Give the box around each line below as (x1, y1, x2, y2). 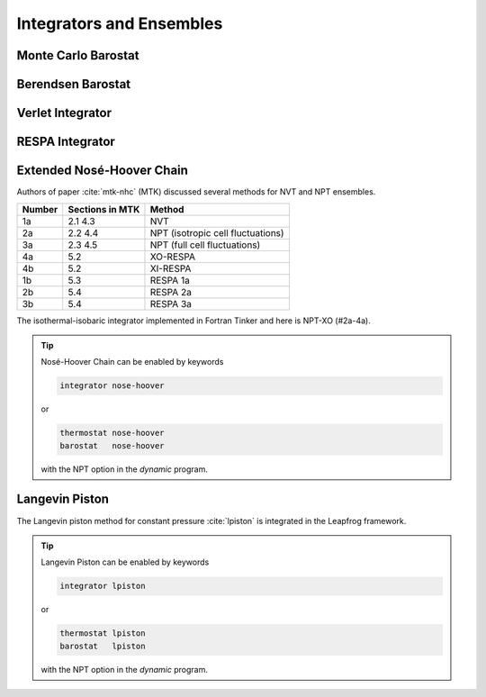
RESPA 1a (149, 274, 191, 286)
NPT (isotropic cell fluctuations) (149, 226, 284, 239)
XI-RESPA (149, 262, 192, 275)
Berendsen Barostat (16, 77, 131, 92)
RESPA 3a (149, 297, 193, 310)
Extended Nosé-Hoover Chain (16, 163, 189, 178)
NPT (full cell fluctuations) (149, 239, 261, 251)
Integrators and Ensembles (16, 14, 223, 33)
